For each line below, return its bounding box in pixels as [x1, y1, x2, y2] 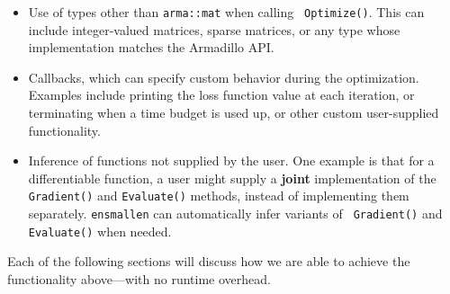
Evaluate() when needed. [28, 221, 172, 240]
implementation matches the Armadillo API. [28, 38, 274, 57]
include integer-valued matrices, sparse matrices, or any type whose [28, 20, 400, 39]
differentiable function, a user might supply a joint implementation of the [28, 168, 436, 187]
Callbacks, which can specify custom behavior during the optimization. [28, 67, 419, 86]
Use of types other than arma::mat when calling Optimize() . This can [28, 3, 425, 21]
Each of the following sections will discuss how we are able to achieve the [7, 252, 410, 271]
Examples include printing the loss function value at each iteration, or [28, 85, 415, 104]
